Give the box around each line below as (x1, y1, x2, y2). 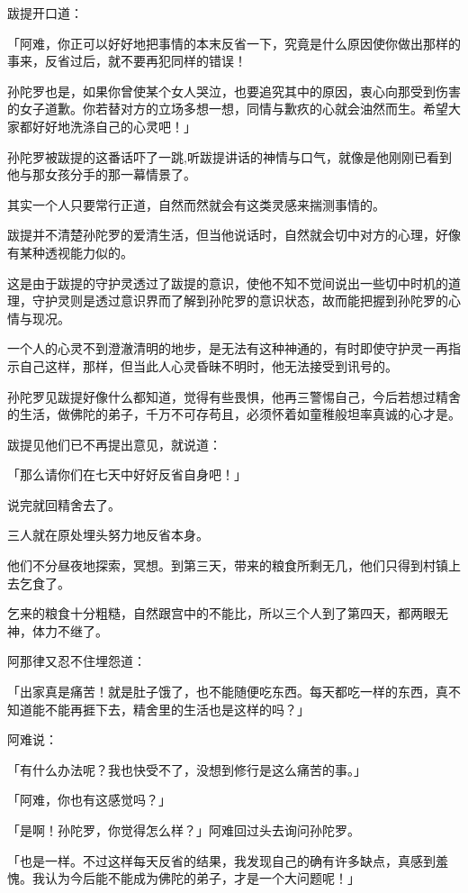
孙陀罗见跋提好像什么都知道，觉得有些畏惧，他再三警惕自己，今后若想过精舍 (7, 387, 461, 405)
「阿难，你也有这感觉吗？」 (7, 790, 171, 809)
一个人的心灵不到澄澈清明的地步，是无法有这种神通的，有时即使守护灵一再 (7, 339, 448, 358)
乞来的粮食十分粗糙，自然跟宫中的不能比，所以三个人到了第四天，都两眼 (7, 604, 436, 623)
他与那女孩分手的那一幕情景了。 (7, 165, 196, 184)
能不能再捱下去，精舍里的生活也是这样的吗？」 (31, 699, 310, 718)
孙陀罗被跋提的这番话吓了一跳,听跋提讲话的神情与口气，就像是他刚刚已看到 (7, 147, 452, 166)
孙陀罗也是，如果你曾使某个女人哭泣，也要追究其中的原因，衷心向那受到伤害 (7, 81, 461, 100)
